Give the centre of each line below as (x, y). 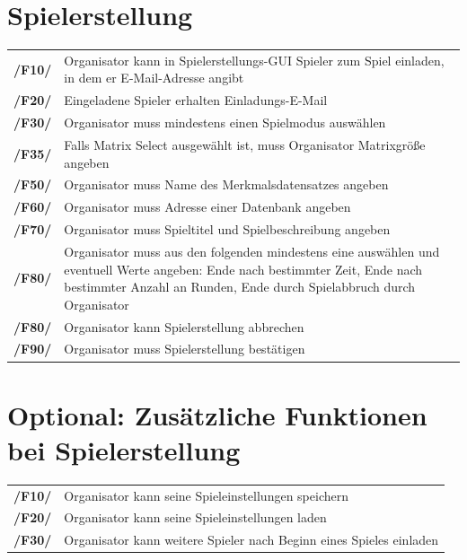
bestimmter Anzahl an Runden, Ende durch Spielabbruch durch (240, 287)
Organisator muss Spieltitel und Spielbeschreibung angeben (227, 229)
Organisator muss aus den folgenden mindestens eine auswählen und (252, 251)
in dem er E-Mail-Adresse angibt (154, 78)
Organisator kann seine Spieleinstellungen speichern (206, 495)
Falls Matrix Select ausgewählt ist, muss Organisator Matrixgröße (245, 144)
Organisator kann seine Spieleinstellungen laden (195, 517)
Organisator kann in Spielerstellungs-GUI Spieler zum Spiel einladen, (254, 60)
